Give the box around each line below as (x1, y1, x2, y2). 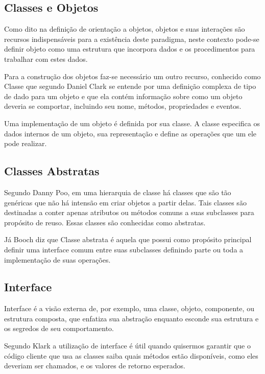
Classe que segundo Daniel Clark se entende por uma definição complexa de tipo (4, 81, 256, 91)
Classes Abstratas (4, 163, 100, 179)
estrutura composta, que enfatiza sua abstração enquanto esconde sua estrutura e (4, 313, 259, 323)
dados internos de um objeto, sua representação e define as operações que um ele (4, 128, 257, 138)
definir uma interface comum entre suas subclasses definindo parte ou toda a (4, 244, 244, 254)
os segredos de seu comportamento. (4, 323, 114, 334)
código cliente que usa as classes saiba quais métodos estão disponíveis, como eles (4, 350, 258, 361)
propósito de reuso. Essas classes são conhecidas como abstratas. (4, 217, 206, 227)
